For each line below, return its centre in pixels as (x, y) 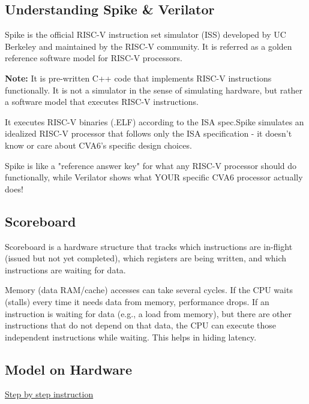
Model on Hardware (68, 369)
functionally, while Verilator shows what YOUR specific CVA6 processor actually (154, 177)
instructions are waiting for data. (65, 269)
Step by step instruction (49, 394)
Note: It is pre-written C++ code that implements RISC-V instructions (138, 78)
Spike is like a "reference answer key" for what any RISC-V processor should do (151, 165)
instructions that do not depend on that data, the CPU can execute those (140, 325)
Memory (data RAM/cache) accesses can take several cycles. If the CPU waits (149, 290)
